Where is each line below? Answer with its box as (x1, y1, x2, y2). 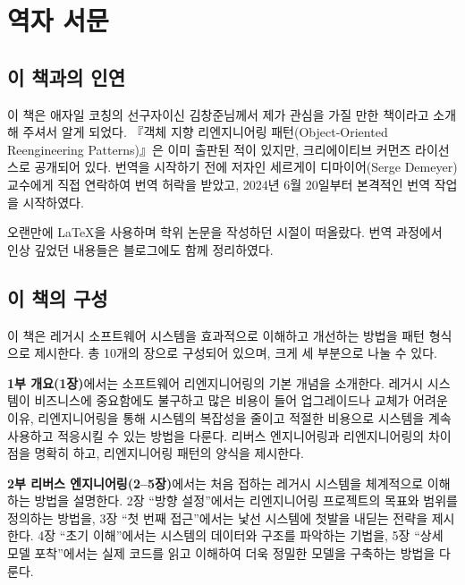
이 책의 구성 (7, 284, 108, 311)
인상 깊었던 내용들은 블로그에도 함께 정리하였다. (7, 240, 274, 259)
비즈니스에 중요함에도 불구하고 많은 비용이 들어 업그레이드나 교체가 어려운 (34, 391, 448, 410)
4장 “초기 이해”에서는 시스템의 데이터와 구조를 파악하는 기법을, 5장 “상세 (38, 526, 444, 545)
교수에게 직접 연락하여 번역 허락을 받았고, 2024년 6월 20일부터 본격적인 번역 (7, 174, 431, 193)
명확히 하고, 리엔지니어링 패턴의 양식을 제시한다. (34, 444, 304, 462)
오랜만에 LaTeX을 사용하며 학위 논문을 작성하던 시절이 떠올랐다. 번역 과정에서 (7, 223, 443, 242)
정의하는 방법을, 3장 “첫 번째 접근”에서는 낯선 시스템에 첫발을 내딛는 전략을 (7, 508, 428, 527)
